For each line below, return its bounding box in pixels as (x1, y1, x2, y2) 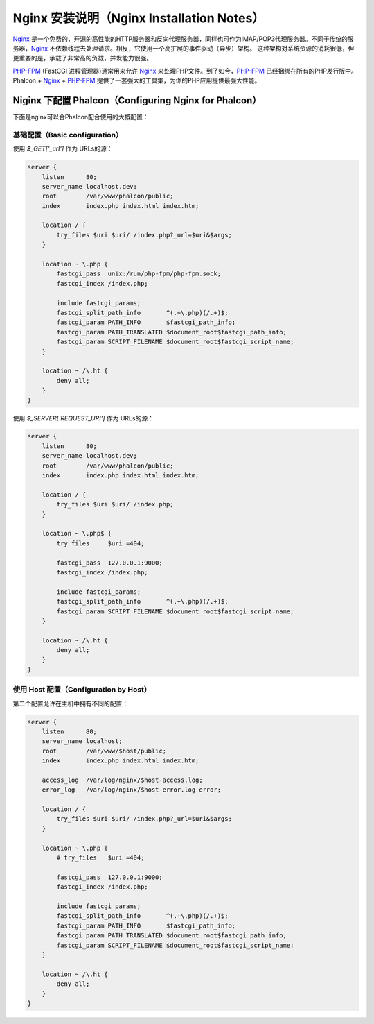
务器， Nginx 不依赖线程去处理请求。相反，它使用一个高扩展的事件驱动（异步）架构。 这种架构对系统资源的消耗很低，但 (12, 44, 355, 52)
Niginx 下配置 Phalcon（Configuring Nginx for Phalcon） (12, 94, 262, 106)
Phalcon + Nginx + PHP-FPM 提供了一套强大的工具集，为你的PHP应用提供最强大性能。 (12, 76, 261, 85)
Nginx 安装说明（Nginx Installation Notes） (12, 10, 265, 26)
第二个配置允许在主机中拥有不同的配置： (12, 699, 128, 708)
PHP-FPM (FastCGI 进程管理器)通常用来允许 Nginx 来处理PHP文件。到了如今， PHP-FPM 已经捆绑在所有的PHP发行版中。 (12, 67, 358, 75)
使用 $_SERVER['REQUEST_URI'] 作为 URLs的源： (12, 413, 154, 423)
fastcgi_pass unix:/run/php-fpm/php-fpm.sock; (56, 270, 222, 278)
